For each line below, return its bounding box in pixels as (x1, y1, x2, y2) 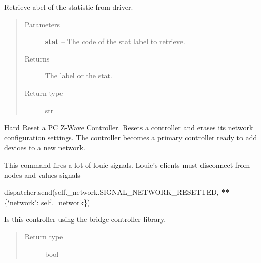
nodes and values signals (4, 169, 81, 180)
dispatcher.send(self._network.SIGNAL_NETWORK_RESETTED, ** (4, 187, 230, 197)
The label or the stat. (45, 70, 112, 81)
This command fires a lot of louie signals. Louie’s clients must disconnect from (4, 159, 250, 170)
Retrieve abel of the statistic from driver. (4, 2, 133, 12)
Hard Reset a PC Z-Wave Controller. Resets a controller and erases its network (4, 122, 253, 133)
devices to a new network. (4, 142, 85, 153)
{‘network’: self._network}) (4, 196, 90, 207)
